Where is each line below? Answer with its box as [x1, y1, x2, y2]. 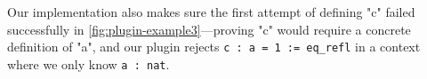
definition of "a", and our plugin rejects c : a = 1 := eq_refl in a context [7, 37, 421, 56]
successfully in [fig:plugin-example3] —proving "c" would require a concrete [7, 20, 411, 38]
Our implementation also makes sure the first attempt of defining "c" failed [7, 3, 415, 20]
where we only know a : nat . [7, 54, 170, 73]
